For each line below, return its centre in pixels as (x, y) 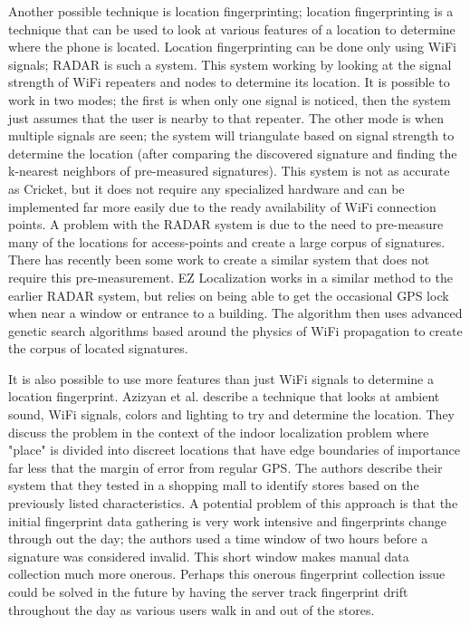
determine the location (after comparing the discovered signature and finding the (233, 153)
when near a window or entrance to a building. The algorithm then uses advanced (235, 313)
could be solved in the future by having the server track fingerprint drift (208, 591)
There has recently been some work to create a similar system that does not (219, 260)
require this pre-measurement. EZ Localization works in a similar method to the (230, 277)
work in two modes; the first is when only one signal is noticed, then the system (230, 99)
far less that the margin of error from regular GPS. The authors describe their (225, 467)
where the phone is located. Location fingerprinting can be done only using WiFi (232, 47)
